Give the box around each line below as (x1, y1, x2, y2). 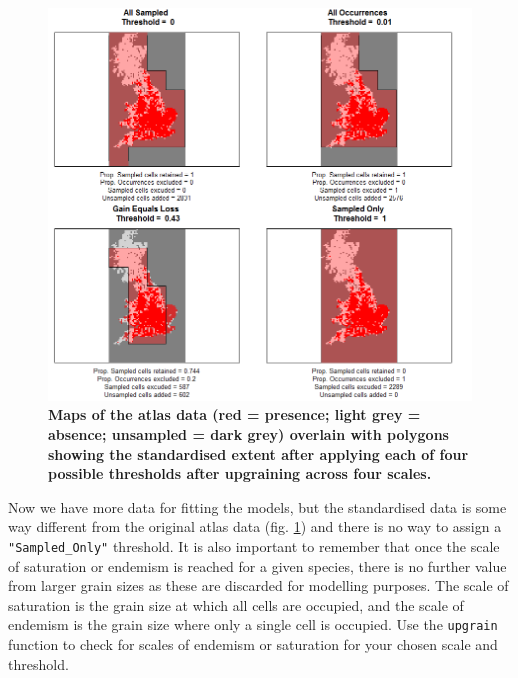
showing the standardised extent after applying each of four (48, 443, 469, 464)
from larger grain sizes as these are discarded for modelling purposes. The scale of (8, 575, 509, 596)
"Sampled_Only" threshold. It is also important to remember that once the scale (8, 536, 500, 557)
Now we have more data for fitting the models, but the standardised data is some (8, 496, 507, 517)
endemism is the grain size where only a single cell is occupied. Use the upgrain (8, 614, 498, 635)
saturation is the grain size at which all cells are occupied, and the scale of (8, 594, 464, 615)
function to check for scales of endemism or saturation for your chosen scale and (8, 634, 498, 655)
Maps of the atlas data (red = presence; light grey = (48, 404, 421, 425)
